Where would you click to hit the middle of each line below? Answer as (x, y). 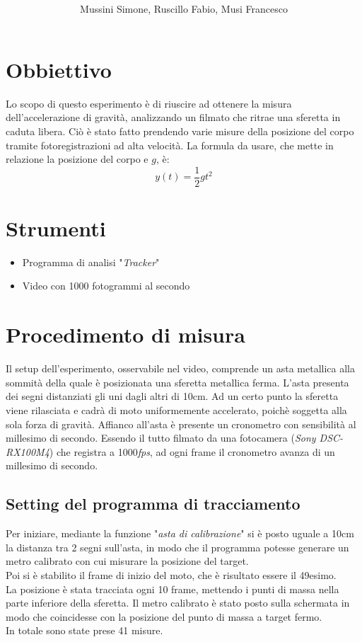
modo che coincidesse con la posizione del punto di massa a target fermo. (164, 616)
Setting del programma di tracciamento (153, 504)
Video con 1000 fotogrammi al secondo (106, 286)
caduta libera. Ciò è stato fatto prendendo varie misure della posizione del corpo (180, 131)
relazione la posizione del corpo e (77, 159)
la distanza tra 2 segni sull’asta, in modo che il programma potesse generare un (177, 547)
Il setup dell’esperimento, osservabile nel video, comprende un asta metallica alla (180, 368)
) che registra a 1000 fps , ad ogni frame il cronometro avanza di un (192, 451)
